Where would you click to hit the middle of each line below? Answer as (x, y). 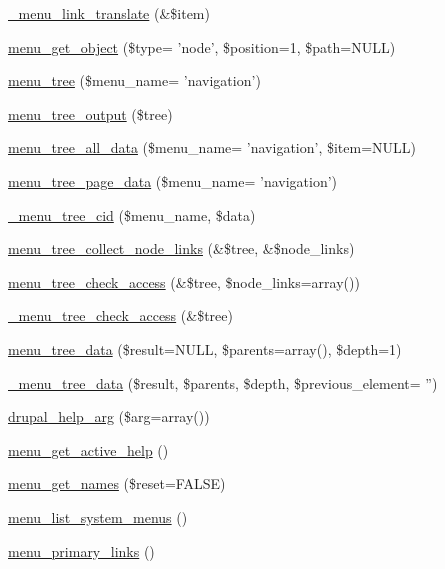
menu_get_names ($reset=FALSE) (117, 483)
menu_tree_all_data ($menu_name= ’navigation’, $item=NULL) (212, 147)
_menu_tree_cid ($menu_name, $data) (132, 214)
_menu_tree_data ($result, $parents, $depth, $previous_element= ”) (223, 382)
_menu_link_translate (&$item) (109, 13)
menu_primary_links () (81, 550)
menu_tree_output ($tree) (90, 113)
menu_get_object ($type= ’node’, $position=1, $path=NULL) (202, 46)
